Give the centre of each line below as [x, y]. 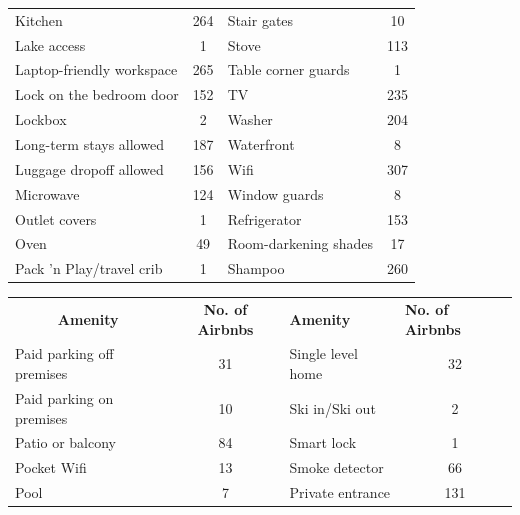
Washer [250, 119]
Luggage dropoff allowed [89, 168]
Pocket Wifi [51, 467]
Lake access [50, 44]
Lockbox [41, 119]
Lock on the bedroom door [97, 94]
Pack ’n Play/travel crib [89, 268]
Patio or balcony [65, 442]
